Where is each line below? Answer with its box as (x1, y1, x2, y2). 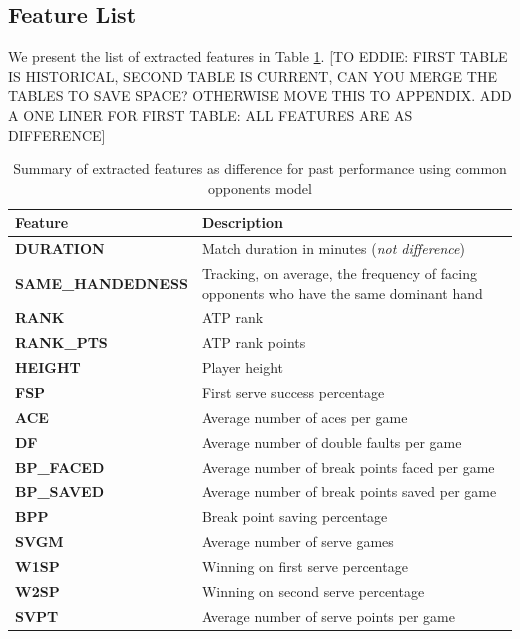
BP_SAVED (15, 481, 105, 502)
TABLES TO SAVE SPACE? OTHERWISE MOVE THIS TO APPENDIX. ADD (8, 85, 512, 106)
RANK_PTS (15, 332, 108, 353)
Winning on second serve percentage (201, 580, 425, 601)
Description (201, 212, 283, 233)
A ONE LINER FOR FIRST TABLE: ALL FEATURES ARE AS (8, 104, 413, 125)
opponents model (208, 177, 312, 198)
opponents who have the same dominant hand (201, 282, 483, 303)
